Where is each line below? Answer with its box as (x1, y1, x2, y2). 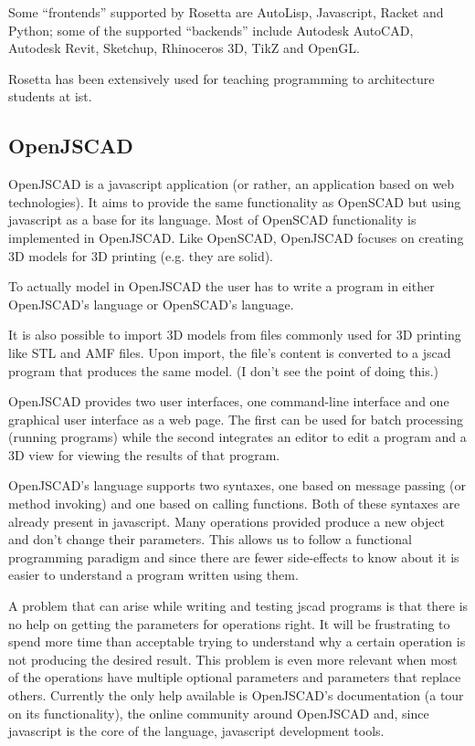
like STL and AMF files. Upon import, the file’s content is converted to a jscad (8, 342, 451, 362)
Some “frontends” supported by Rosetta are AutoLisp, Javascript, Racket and (8, 3, 444, 21)
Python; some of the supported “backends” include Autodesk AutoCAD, (8, 20, 414, 39)
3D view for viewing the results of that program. (8, 445, 280, 464)
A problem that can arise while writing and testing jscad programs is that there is (8, 596, 469, 615)
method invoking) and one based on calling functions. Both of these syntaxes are (8, 494, 460, 513)
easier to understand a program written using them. (8, 565, 299, 584)
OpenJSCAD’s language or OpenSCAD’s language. (8, 294, 294, 313)
